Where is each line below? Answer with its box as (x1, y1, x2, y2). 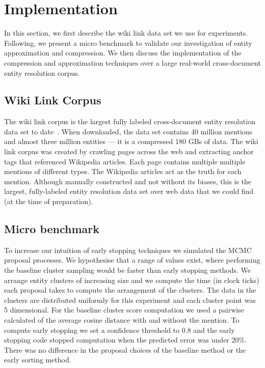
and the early (193, 324, 235, 335)
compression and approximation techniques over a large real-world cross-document (4, 57, 261, 68)
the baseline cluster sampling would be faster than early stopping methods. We (4, 265, 251, 275)
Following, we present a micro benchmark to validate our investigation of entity (4, 37, 252, 48)
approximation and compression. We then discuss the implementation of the (4, 47, 242, 58)
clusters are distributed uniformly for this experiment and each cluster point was (4, 294, 256, 305)
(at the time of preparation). (4, 196, 93, 207)
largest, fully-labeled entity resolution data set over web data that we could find (4, 186, 254, 196)
